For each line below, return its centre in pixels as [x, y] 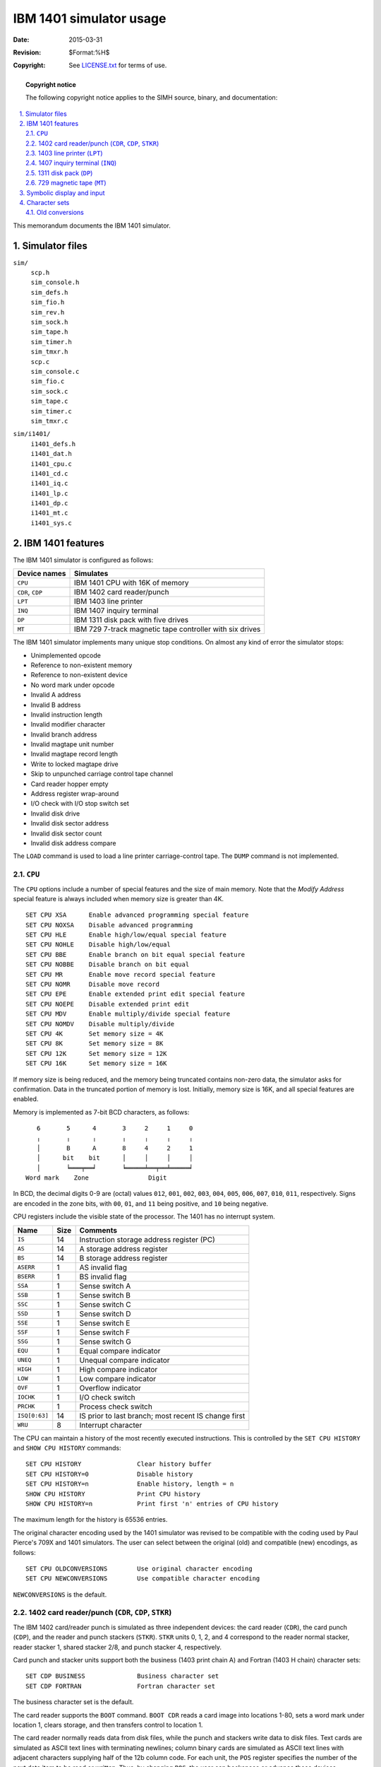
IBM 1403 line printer [109, 601]
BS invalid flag [103, 1276]
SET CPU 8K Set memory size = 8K [95, 1044]
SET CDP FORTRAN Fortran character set [120, 1686]
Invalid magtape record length [74, 754]
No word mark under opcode [73, 685]
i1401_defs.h [53, 444]
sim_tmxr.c [49, 421]
